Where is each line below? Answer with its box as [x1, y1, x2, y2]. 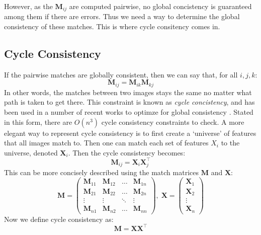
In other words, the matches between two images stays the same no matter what [4, 87, 252, 97]
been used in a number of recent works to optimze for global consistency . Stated [4, 107, 253, 117]
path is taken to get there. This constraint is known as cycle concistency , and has [4, 97, 255, 107]
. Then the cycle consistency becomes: [68, 147, 186, 158]
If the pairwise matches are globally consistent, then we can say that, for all [4, 69, 238, 80]
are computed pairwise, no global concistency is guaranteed [69, 1, 252, 11]
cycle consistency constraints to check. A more [101, 116, 244, 127]
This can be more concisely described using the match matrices [4, 167, 199, 177]
